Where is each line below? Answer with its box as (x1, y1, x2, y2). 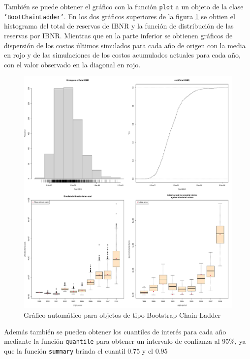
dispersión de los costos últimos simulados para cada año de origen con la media (4, 40, 246, 50)
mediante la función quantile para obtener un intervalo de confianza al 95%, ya (4, 336, 246, 346)
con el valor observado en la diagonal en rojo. (4, 59, 141, 69)
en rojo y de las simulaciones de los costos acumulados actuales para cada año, (4, 50, 241, 60)
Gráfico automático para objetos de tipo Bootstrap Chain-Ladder (24, 310, 221, 320)
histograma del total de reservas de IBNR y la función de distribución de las (4, 21, 234, 31)
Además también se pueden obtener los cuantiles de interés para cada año (4, 326, 226, 336)
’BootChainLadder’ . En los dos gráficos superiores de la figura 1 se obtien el (4, 11, 235, 21)
